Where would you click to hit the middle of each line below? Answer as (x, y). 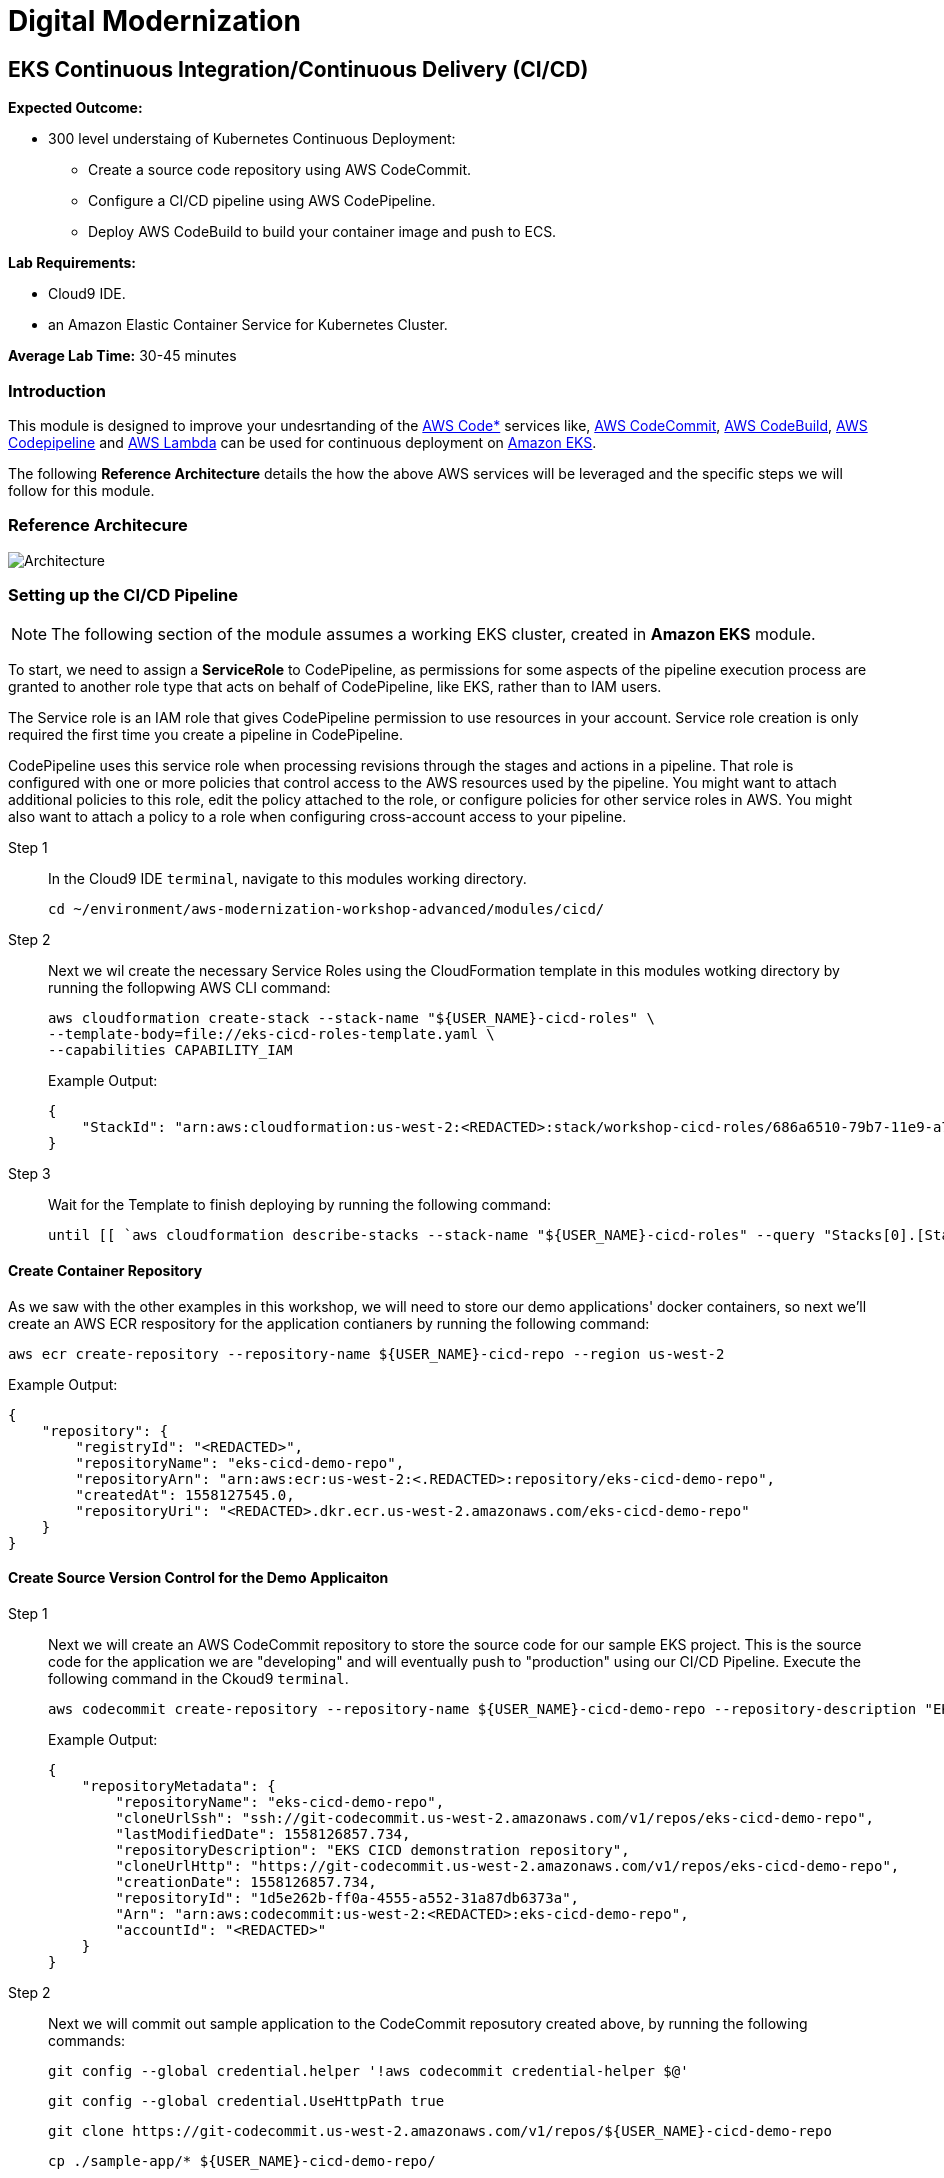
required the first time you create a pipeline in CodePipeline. (206, 735)
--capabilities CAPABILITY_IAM (170, 1050)
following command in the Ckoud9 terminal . (198, 1678)
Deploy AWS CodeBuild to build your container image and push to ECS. (322, 232)
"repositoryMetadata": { (178, 1785)
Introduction (57, 390)
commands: (87, 2040)
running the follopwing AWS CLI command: (189, 988)
